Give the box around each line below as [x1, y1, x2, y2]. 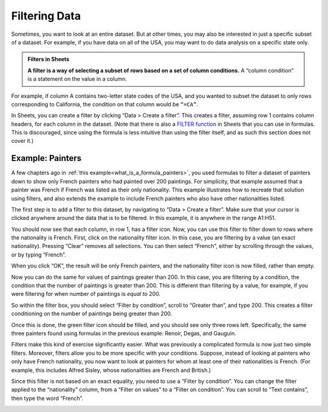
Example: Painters [11, 153, 82, 163]
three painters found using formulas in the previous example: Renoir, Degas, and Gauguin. [11, 330, 236, 337]
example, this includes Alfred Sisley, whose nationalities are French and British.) [11, 366, 211, 374]
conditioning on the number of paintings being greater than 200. [11, 310, 173, 317]
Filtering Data [11, 9, 81, 22]
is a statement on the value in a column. [27, 75, 128, 83]
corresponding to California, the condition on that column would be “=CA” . [11, 100, 199, 108]
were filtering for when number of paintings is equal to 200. [11, 290, 161, 298]
